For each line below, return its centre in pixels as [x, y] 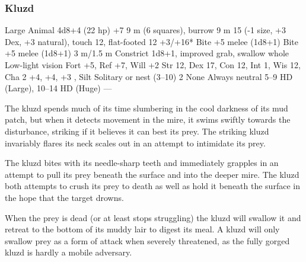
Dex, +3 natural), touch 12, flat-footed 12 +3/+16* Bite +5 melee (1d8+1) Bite [152, 41]
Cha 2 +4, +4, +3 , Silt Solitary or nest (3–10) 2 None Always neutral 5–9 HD [149, 76]
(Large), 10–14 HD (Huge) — [58, 88]
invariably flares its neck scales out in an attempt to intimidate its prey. [135, 143]
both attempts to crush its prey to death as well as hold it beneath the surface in [152, 186]
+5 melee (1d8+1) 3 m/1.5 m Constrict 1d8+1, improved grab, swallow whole [147, 53]
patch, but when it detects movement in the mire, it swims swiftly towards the [148, 119]
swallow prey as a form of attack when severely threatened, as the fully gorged [147, 240]
